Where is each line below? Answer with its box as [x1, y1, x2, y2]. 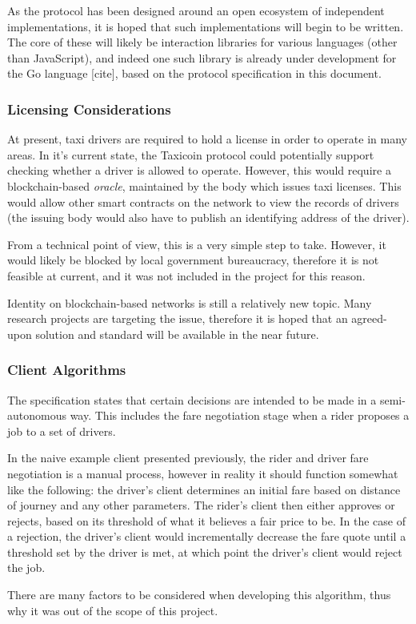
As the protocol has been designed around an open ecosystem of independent [7, 2, 385, 18]
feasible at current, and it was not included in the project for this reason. [7, 267, 366, 284]
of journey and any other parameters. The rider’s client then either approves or [7, 497, 395, 513]
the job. [7, 559, 46, 576]
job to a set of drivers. [7, 422, 116, 439]
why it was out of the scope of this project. [7, 602, 218, 618]
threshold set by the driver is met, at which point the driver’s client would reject [7, 543, 402, 560]
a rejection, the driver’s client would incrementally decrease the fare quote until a [7, 528, 406, 545]
